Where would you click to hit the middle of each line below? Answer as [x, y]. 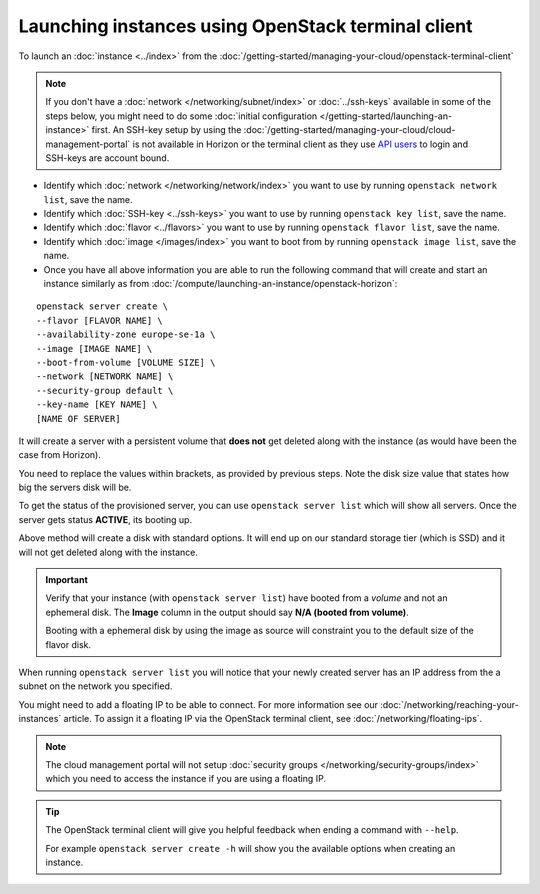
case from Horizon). [60, 455]
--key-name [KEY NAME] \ [97, 404]
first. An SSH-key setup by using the [166, 130]
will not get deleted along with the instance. [108, 552]
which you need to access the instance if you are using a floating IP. [186, 779]
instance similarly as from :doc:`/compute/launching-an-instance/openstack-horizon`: [220, 284]
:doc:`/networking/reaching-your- [449, 704]
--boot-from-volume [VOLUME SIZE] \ [126, 362]
